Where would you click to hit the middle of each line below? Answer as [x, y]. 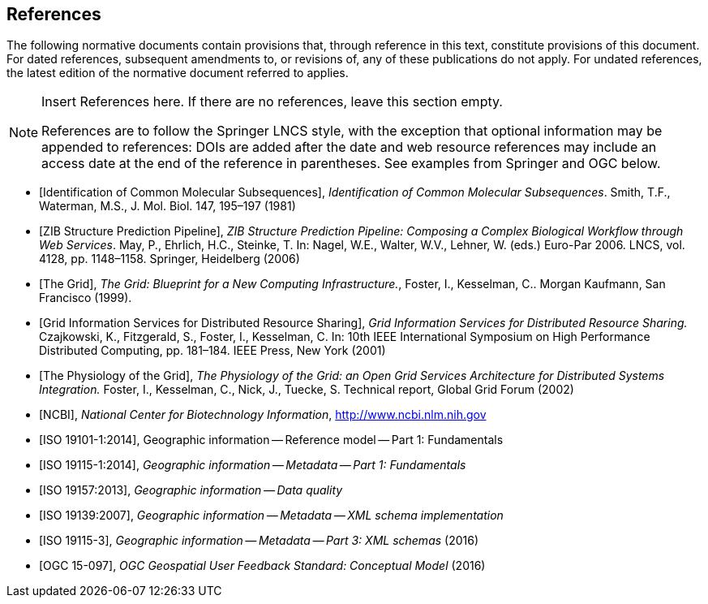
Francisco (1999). [86, 298]
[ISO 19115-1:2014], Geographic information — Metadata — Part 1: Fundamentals [253, 465]
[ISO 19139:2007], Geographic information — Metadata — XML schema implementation [271, 516]
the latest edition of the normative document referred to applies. [178, 73]
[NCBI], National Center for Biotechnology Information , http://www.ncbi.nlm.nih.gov [263, 415]
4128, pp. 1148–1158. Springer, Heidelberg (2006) [169, 259]
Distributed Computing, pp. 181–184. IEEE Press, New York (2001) [212, 351]
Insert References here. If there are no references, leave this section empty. [272, 102]
